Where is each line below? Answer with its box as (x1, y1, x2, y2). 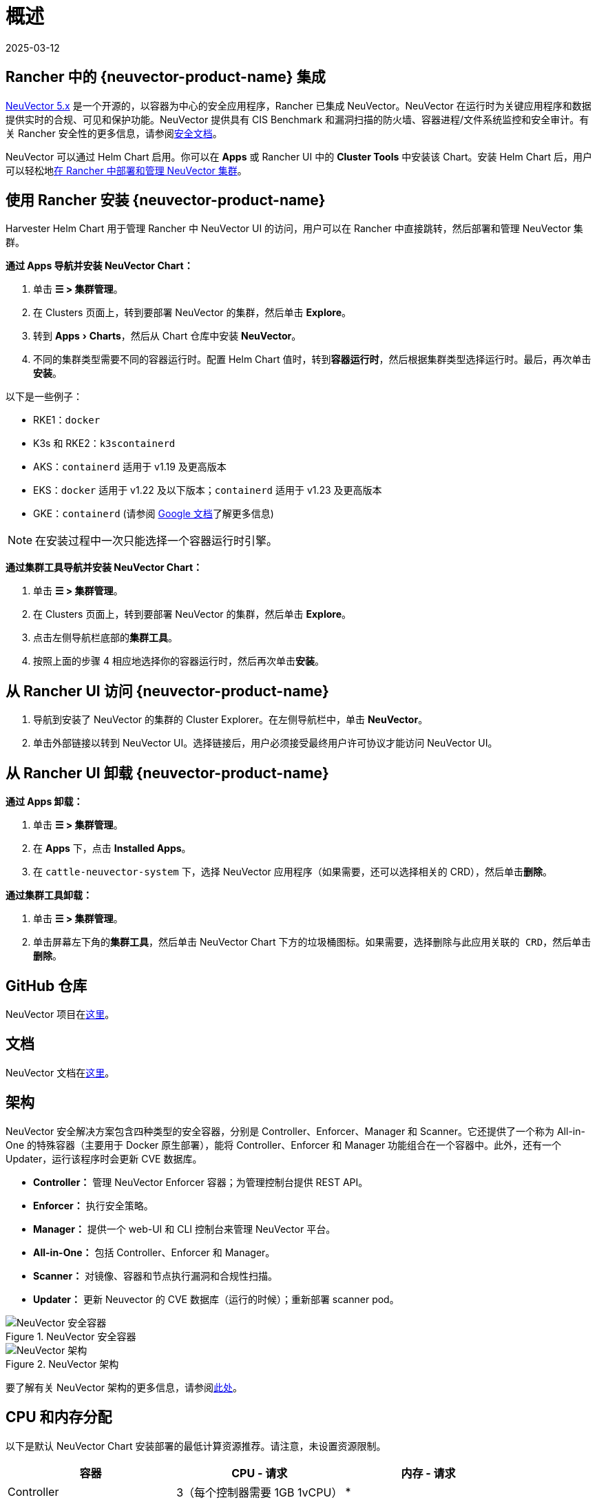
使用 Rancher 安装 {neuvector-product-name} (6, 191, 326, 209)
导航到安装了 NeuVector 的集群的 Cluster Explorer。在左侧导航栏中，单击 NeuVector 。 (33, 713, 428, 726)
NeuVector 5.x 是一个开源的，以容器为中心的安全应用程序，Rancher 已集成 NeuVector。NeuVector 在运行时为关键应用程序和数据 (6, 99, 591, 112)
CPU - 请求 (231, 1466, 288, 1480)
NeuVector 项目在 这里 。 (6, 1008, 115, 1020)
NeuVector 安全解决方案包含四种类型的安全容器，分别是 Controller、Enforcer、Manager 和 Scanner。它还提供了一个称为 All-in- (6, 1125, 585, 1137)
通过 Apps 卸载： (6, 795, 83, 808)
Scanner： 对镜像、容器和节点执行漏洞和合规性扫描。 (33, 1269, 278, 1282)
